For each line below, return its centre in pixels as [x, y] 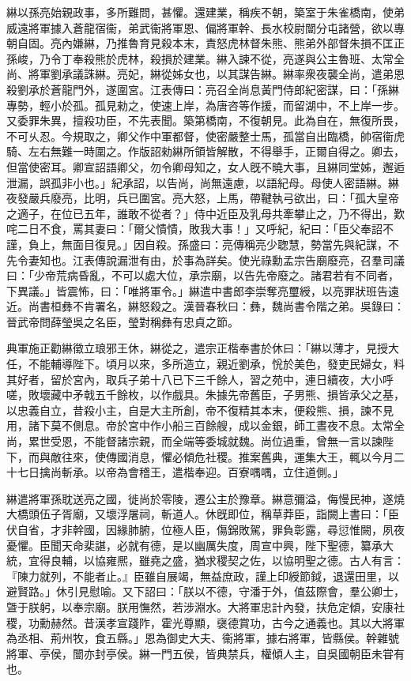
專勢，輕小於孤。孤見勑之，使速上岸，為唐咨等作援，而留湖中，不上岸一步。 [205, 105]
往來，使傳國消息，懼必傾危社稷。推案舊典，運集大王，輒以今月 [227, 456]
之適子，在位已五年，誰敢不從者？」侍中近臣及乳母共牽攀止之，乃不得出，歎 [205, 213]
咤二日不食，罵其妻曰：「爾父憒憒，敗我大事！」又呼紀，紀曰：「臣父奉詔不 [200, 229]
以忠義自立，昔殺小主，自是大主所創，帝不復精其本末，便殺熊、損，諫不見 [200, 410]
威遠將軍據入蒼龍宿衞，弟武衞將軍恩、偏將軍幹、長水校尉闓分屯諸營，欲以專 [205, 27]
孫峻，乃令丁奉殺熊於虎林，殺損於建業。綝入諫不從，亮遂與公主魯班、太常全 [205, 58]
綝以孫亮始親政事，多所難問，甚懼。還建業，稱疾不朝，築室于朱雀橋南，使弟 [205, 12]
